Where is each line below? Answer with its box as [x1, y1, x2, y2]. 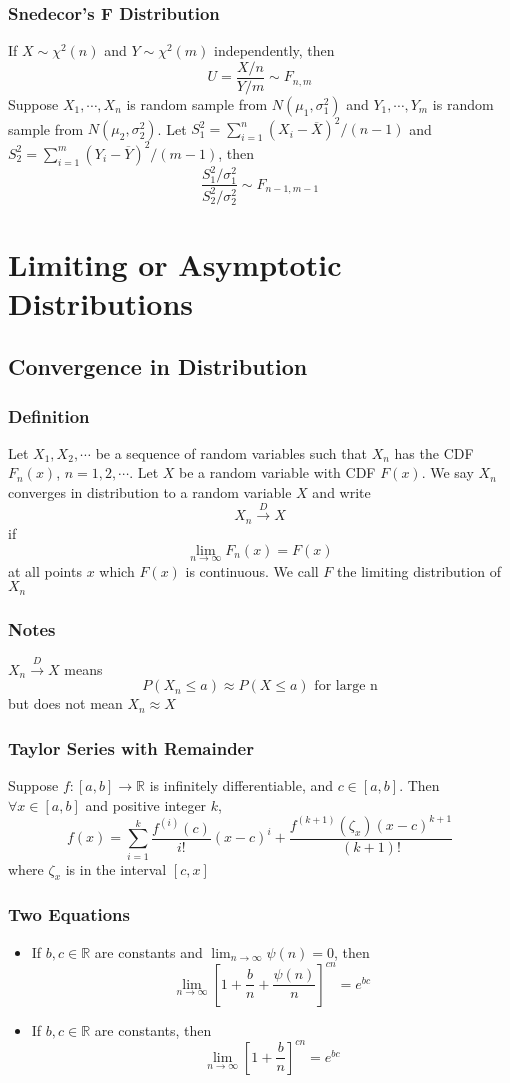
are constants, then [94, 1019, 212, 1040]
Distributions [8, 282, 193, 323]
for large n [314, 679, 378, 694]
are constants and [94, 941, 203, 962]
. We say [421, 462, 474, 483]
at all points [8, 560, 82, 581]
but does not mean [8, 693, 123, 714]
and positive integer [85, 794, 207, 815]
